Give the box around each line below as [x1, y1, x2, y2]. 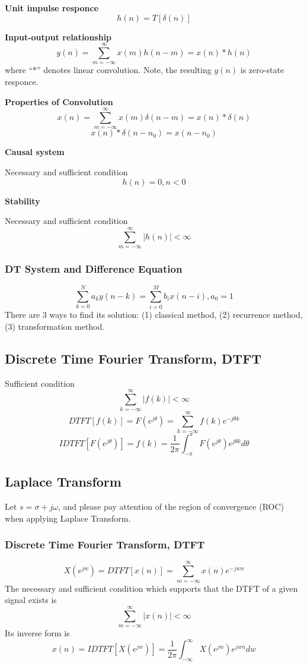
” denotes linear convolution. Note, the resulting [37, 64, 212, 76]
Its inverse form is [5, 626, 70, 639]
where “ [5, 64, 33, 76]
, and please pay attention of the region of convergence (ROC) [57, 500, 284, 512]
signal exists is [5, 594, 57, 606]
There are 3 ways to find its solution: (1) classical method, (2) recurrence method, [5, 308, 303, 321]
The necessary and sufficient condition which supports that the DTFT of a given [5, 582, 298, 594]
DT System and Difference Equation [5, 261, 183, 276]
